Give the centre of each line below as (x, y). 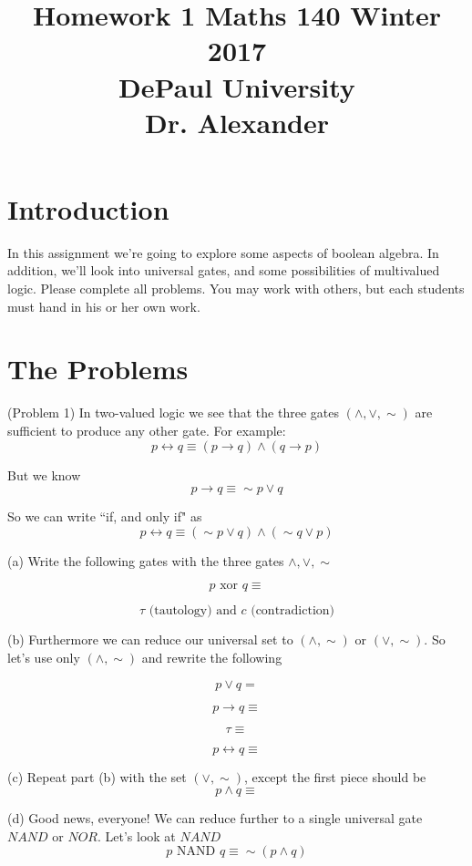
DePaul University (237, 86)
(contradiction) (293, 611)
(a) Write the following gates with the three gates (146, 560)
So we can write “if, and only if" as (105, 516)
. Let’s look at (136, 835)
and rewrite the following (212, 657)
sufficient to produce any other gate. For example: (147, 430)
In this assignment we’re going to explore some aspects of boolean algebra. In (223, 252)
